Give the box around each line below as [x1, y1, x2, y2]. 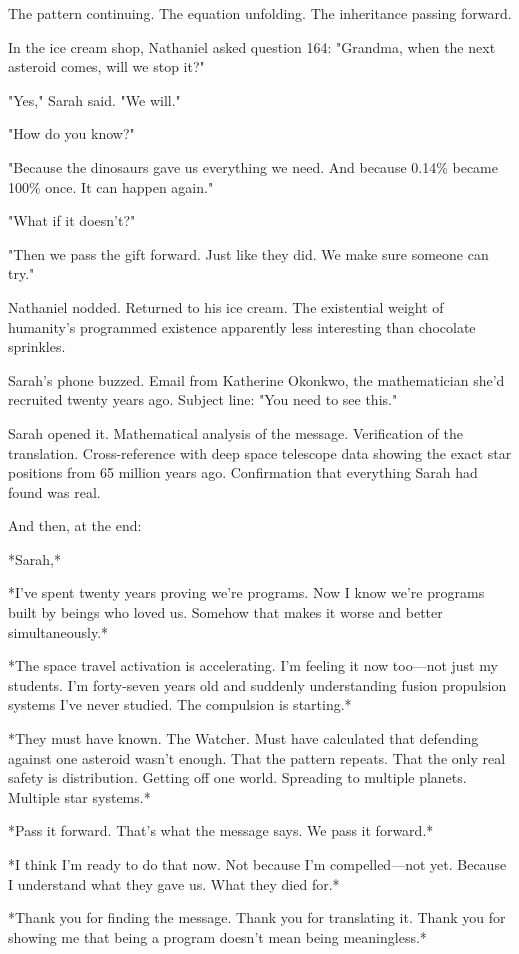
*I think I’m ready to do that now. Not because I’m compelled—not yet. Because [8, 854, 507, 874]
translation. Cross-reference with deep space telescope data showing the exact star [8, 442, 512, 463]
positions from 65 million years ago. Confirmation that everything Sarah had [8, 462, 478, 483]
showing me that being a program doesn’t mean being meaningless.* [8, 926, 427, 947]
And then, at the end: [8, 515, 142, 536]
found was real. [8, 481, 101, 502]
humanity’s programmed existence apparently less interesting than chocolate [8, 316, 476, 337]
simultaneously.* [8, 621, 109, 642]
